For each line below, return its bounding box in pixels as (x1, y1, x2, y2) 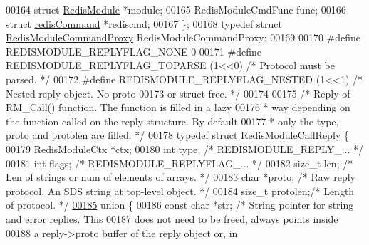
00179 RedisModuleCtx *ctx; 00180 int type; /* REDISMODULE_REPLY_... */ (6, 141, 364, 156)
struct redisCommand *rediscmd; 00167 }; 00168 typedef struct (6, 16, 282, 31)
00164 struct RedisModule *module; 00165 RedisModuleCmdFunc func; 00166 (6, 2, 346, 16)
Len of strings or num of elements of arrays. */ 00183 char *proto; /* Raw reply (6, 170, 355, 184)
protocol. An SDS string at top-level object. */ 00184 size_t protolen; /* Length (6, 183, 355, 198)
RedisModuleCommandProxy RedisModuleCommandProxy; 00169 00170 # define (6, 30, 361, 45)
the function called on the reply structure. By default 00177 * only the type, (6, 113, 339, 128)
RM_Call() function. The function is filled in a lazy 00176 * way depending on (6, 100, 350, 115)
